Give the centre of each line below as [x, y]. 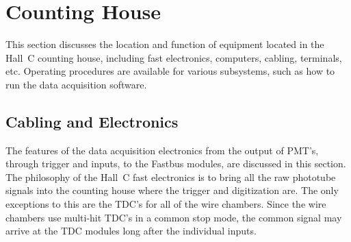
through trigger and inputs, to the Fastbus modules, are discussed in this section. [176, 164]
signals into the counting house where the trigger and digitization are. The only [172, 190]
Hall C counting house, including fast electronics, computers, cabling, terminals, [174, 57]
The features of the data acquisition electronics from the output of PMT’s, [162, 150]
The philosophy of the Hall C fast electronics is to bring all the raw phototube [171, 177]
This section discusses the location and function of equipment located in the [165, 44]
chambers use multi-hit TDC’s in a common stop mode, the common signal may [174, 217]
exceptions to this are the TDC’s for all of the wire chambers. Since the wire [166, 204]
